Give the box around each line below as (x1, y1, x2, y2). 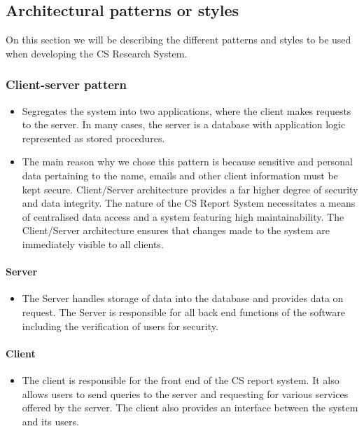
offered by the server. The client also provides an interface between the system (22, 400, 358, 415)
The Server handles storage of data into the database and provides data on (22, 291, 344, 306)
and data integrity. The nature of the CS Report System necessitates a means (22, 196, 356, 210)
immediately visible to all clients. (22, 236, 164, 251)
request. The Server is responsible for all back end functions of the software (22, 304, 345, 319)
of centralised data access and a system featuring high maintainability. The (22, 209, 344, 224)
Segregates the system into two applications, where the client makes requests (22, 103, 351, 118)
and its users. (22, 413, 79, 428)
